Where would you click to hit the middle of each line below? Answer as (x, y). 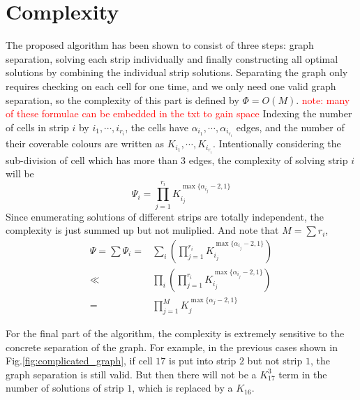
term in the (303, 374)
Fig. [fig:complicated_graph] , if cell (79, 361)
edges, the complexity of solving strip (268, 160)
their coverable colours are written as (85, 143)
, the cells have (157, 127)
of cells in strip (37, 127)
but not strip (275, 361)
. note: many (323, 99)
